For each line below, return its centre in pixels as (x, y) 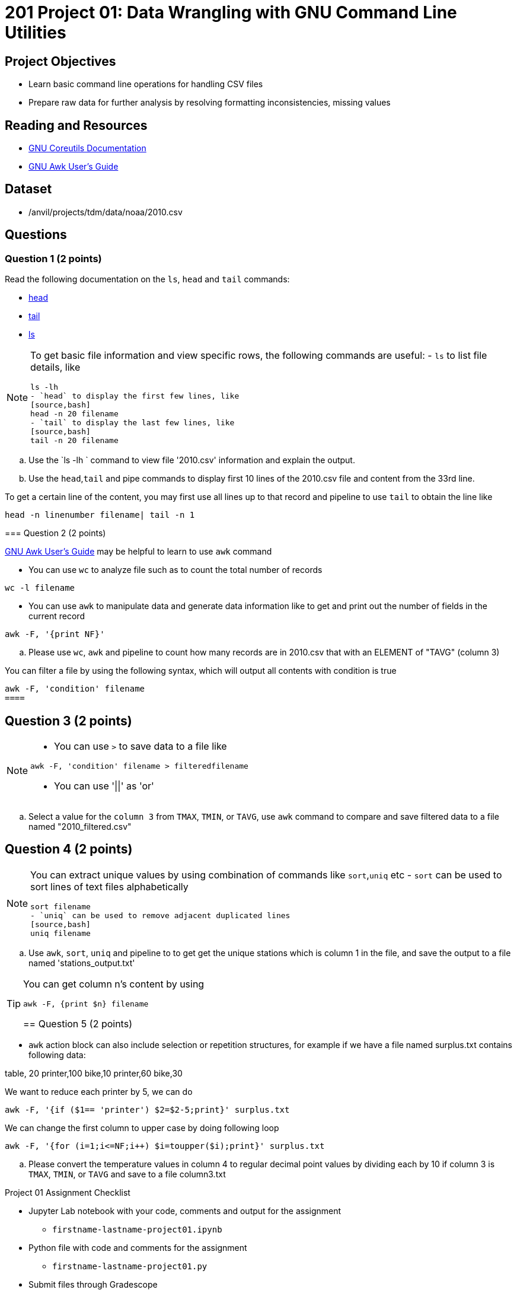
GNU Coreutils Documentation (87, 148)
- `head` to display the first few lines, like (135, 396)
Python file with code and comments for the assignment (138, 1247)
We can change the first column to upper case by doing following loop (142, 1128)
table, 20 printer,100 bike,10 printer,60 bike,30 (94, 1073)
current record (57, 616)
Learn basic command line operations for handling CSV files (146, 84)
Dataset (28, 189)
